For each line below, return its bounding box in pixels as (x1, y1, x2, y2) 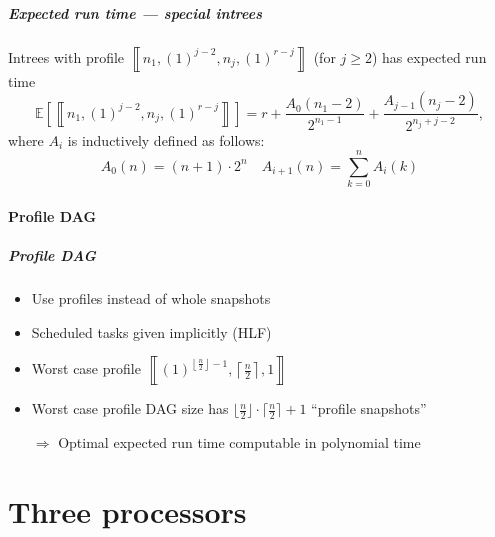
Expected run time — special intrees (8, 2, 262, 23)
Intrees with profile (8, 46, 125, 67)
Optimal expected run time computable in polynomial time (58, 432, 421, 453)
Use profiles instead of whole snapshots (31, 288, 271, 308)
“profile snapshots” (311, 398, 427, 419)
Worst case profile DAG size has (31, 398, 229, 419)
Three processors (8, 490, 247, 531)
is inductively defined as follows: (67, 129, 265, 150)
